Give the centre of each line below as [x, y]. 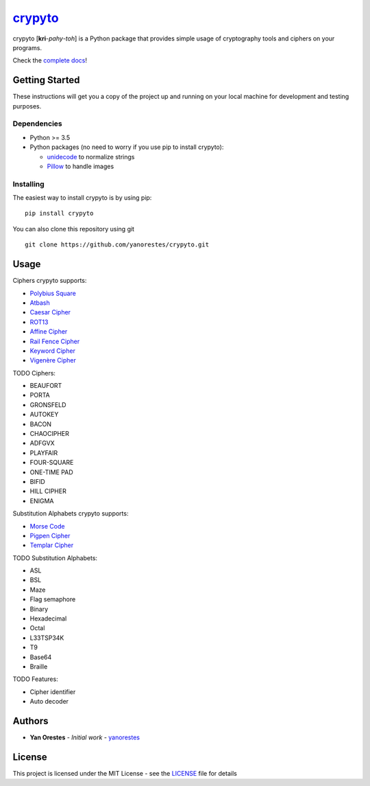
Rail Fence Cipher [55, 341]
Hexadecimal [48, 619]
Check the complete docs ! [50, 60]
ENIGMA [42, 500]
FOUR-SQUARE [52, 463]
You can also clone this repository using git [74, 229]
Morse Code [47, 526]
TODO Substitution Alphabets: [55, 558]
